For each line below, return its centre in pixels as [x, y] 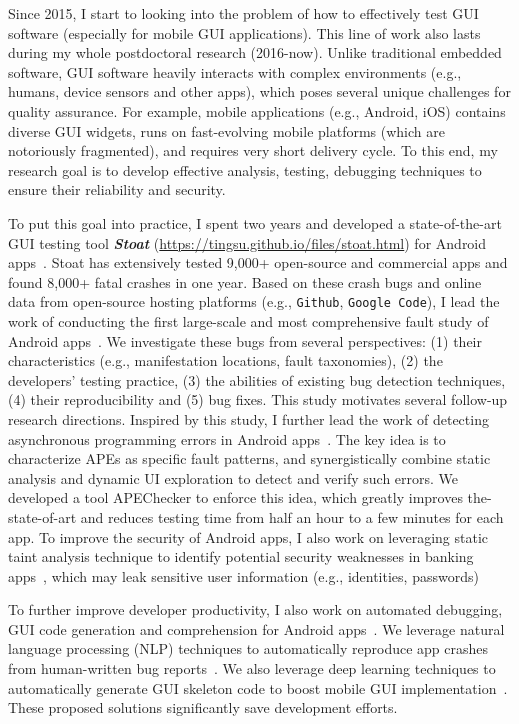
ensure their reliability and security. [117, 189]
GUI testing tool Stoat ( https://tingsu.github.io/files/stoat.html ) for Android [247, 242]
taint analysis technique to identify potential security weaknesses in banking [241, 556]
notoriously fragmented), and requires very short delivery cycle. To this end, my [253, 150]
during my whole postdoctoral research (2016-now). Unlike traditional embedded [255, 52]
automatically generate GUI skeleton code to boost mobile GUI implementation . [258, 687]
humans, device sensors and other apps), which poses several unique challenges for [259, 91]
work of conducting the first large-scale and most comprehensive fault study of [248, 320]
